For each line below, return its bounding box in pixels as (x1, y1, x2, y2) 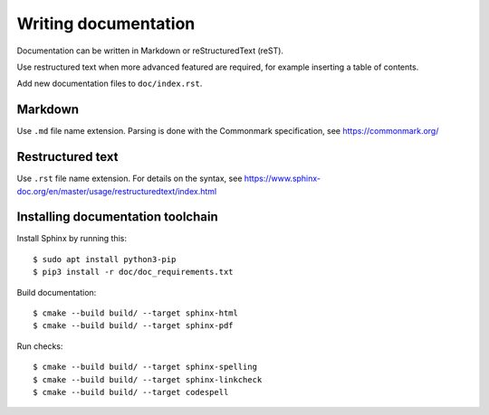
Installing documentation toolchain (16, 209, 219, 225)
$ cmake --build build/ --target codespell (33, 387, 229, 397)
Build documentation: (16, 287, 97, 297)
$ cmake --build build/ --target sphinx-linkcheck (33, 374, 263, 384)
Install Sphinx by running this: (16, 233, 127, 244)
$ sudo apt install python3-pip (33, 254, 177, 264)
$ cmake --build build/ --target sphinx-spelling (33, 362, 258, 373)
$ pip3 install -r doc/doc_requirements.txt (33, 267, 235, 278)
